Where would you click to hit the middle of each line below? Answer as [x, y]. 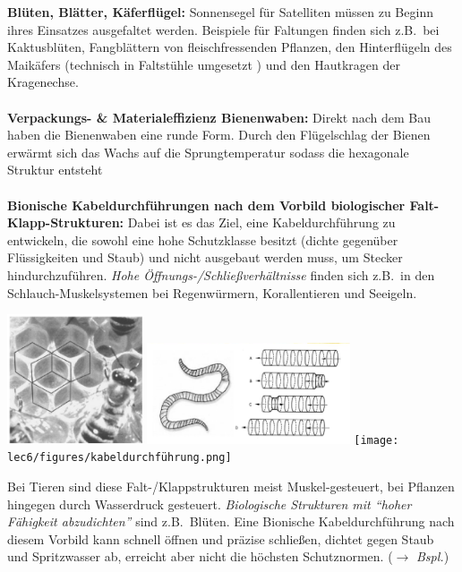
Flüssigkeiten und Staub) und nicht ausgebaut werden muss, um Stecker [205, 257]
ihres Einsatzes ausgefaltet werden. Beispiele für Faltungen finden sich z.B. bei [223, 29]
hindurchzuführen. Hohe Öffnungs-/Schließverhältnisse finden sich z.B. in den [221, 274]
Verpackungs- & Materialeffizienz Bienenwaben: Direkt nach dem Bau [219, 117]
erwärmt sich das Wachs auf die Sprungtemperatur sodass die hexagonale [208, 152]
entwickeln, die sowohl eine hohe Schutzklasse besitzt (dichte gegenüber [203, 239]
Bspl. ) [433, 556]
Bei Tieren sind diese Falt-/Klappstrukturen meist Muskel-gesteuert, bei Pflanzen [231, 486]
